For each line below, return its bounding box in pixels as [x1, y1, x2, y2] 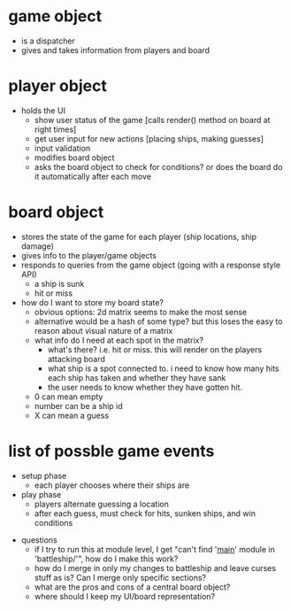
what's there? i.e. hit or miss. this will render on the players [47, 344, 263, 355]
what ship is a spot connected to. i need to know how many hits [47, 363, 280, 374]
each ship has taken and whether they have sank [47, 372, 226, 382]
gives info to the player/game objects [20, 250, 157, 260]
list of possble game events [8, 441, 215, 461]
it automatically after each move [34, 171, 152, 181]
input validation [34, 143, 91, 153]
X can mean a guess [34, 410, 110, 421]
